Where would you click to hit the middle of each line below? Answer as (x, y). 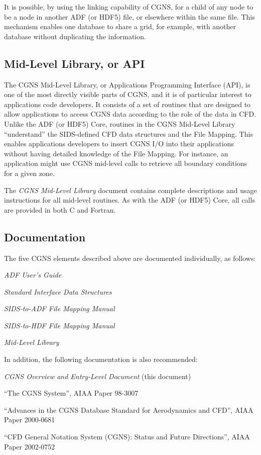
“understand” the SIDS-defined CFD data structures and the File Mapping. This (128, 133)
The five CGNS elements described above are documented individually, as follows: (130, 258)
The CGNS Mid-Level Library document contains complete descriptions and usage (130, 190)
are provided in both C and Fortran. (60, 209)
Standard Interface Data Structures (58, 291)
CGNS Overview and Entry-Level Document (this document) (98, 376)
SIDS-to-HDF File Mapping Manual (59, 325)
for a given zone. (29, 173)
